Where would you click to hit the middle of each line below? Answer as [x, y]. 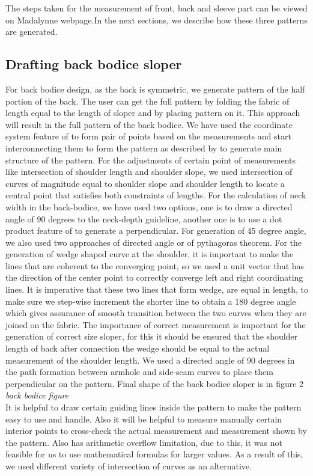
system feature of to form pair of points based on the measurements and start [148, 136]
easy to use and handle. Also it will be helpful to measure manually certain [144, 419]
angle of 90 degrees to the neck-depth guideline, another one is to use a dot [144, 218]
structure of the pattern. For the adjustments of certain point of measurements [151, 160]
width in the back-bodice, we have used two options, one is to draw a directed [149, 206]
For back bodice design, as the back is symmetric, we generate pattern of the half [155, 89]
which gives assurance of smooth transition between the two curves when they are [156, 313]
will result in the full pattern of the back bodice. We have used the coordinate [149, 124]
